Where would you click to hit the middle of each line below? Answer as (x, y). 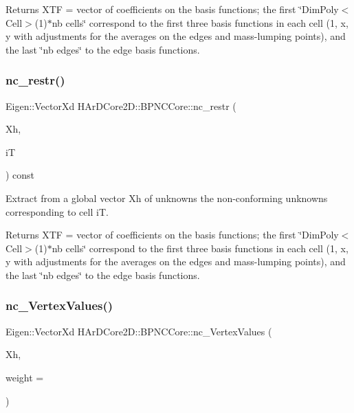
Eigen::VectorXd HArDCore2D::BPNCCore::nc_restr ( (121, 105)
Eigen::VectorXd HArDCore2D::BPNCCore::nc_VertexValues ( (139, 331)
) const (20, 175)
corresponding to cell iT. (57, 211)
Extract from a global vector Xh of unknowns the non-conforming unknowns (167, 198)
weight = (25, 377)
